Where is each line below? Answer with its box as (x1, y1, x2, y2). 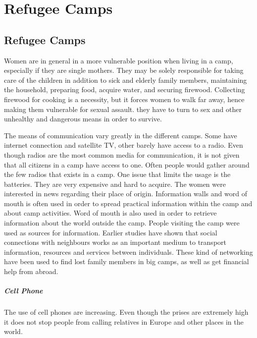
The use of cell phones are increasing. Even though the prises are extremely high (4, 307, 249, 317)
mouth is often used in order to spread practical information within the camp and (4, 198, 253, 208)
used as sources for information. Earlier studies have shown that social (4, 227, 217, 237)
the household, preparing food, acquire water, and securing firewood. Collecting (4, 84, 245, 95)
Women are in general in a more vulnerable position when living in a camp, (4, 55, 233, 65)
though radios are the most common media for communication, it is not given (4, 149, 240, 160)
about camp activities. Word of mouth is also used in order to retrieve (4, 208, 217, 218)
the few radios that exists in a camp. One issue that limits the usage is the (4, 169, 231, 179)
